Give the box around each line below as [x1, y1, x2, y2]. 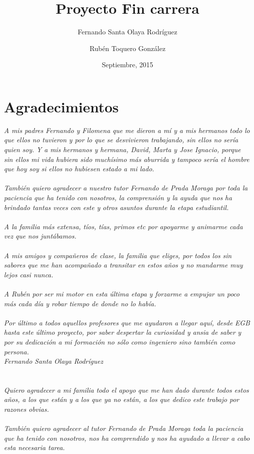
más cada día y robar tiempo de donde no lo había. [4, 298, 156, 308]
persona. [4, 346, 29, 356]
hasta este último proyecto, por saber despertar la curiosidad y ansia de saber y [4, 327, 241, 337]
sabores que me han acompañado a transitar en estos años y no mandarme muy [4, 260, 243, 270]
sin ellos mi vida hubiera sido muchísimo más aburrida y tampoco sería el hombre [4, 154, 250, 164]
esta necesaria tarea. [4, 442, 65, 453]
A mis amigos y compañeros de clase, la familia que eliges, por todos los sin [4, 250, 232, 260]
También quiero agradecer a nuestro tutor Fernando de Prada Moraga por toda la [4, 183, 248, 193]
